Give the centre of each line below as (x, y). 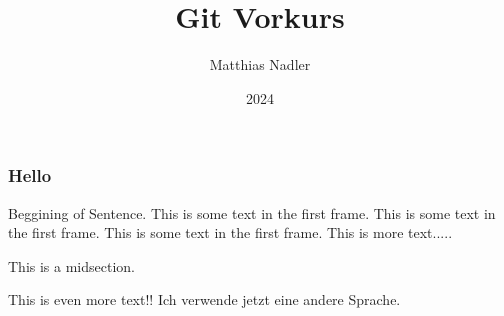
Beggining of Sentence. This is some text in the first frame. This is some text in (252, 212)
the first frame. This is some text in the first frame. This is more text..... (230, 232)
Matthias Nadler (260, 64)
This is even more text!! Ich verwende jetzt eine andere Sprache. (204, 299)
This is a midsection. (71, 265)
